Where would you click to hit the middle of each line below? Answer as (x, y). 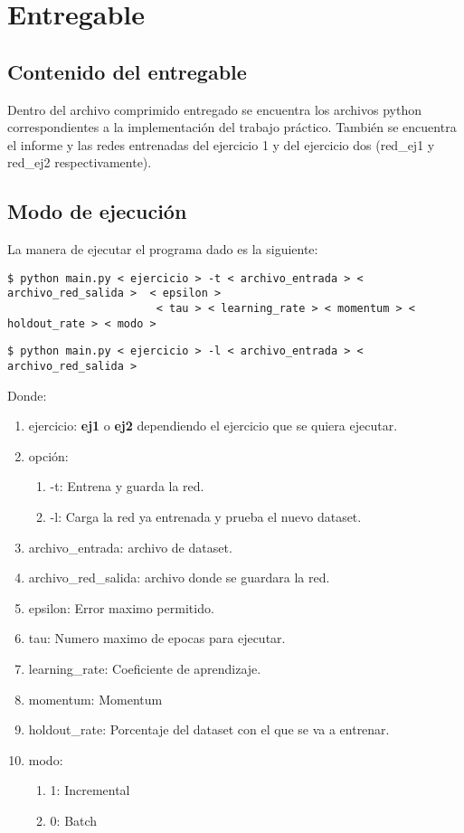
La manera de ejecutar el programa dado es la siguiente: (163, 249)
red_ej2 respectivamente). (80, 162)
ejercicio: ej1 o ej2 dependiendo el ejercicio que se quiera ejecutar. (213, 426)
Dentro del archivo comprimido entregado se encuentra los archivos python (214, 109)
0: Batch (74, 820)
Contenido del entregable (127, 71)
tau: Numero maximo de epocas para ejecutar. (157, 638)
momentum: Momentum (95, 699)
